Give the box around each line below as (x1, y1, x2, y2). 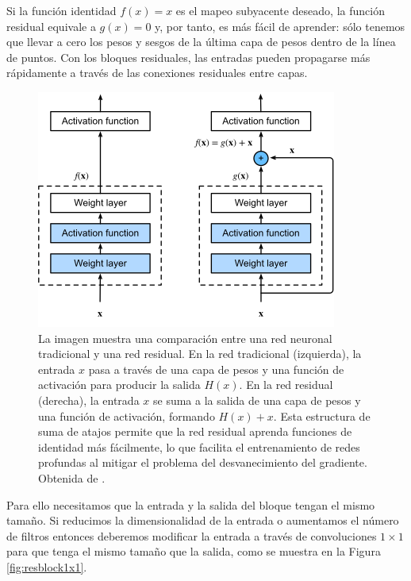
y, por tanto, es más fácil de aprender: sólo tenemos (155, 17, 405, 34)
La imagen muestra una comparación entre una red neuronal (38, 329, 332, 346)
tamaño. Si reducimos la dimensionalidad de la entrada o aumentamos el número (6, 512, 399, 529)
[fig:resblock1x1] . (6, 558, 87, 575)
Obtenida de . (38, 469, 106, 486)
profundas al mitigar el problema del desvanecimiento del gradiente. (38, 454, 367, 471)
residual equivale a (6, 17, 96, 34)
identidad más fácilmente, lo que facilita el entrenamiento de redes (38, 438, 360, 455)
